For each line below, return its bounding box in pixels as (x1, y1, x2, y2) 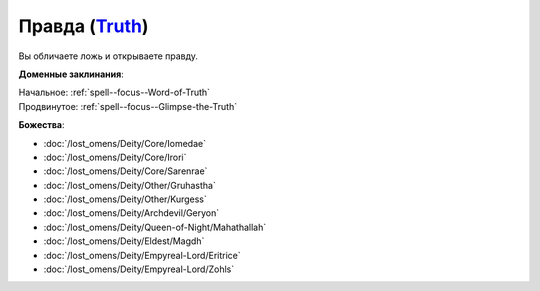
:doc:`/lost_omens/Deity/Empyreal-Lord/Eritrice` (43, 249, 241, 261)
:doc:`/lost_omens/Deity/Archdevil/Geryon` (43, 207, 220, 219)
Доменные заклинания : (18, 68, 124, 80)
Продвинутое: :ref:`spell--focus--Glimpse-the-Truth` (18, 100, 238, 112)
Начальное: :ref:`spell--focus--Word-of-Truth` (18, 86, 210, 99)
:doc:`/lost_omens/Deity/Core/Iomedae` (43, 137, 207, 149)
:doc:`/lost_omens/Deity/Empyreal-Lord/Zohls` (43, 263, 235, 275)
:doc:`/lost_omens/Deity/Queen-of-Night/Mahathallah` (43, 221, 267, 233)
